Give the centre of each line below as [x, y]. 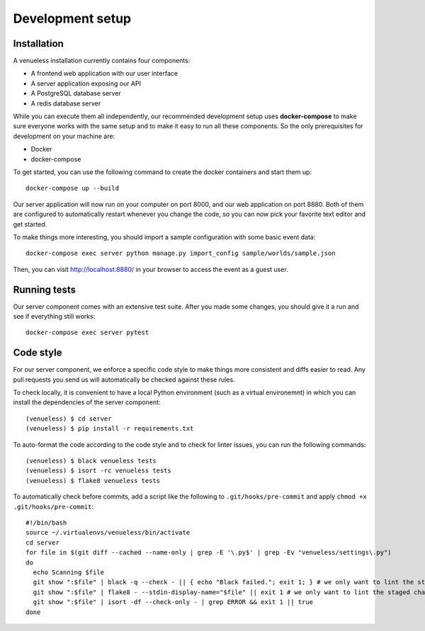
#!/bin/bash [46, 523]
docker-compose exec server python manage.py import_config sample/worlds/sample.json [181, 254]
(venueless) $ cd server [69, 419]
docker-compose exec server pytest [87, 332]
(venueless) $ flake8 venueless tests [93, 481]
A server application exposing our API [86, 83]
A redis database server [66, 103]
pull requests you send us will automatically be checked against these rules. [124, 380]
